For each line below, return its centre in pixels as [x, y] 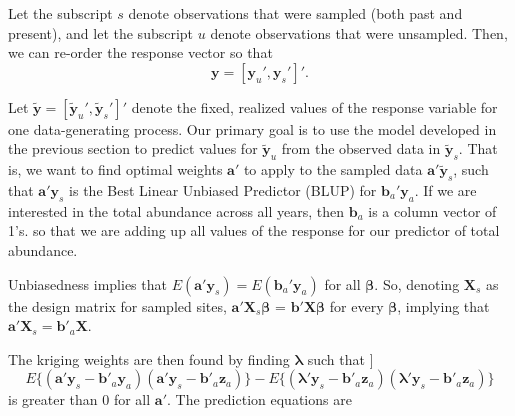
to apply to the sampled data [333, 169]
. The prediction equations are [259, 399]
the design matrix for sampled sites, [117, 305]
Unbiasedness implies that [87, 283]
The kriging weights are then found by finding [149, 358]
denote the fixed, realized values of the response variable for [314, 106]
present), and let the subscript [101, 32]
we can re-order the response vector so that [140, 52]
